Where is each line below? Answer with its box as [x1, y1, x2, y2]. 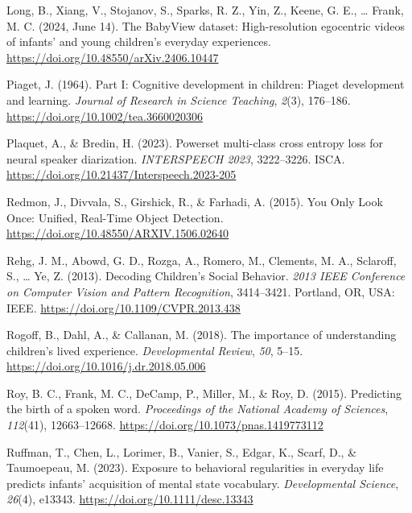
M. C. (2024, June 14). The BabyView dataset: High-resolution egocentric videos [6, 17, 405, 34]
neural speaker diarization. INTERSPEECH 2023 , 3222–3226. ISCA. [6, 150, 345, 167]
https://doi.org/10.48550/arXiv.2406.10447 [6, 48, 219, 65]
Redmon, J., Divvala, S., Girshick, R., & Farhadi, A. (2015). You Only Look [6, 192, 383, 209]
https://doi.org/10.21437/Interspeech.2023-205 [6, 166, 237, 183]
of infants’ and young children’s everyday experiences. [6, 33, 271, 50]
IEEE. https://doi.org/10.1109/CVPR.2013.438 [6, 299, 241, 316]
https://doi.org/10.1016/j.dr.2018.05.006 [6, 358, 206, 374]
